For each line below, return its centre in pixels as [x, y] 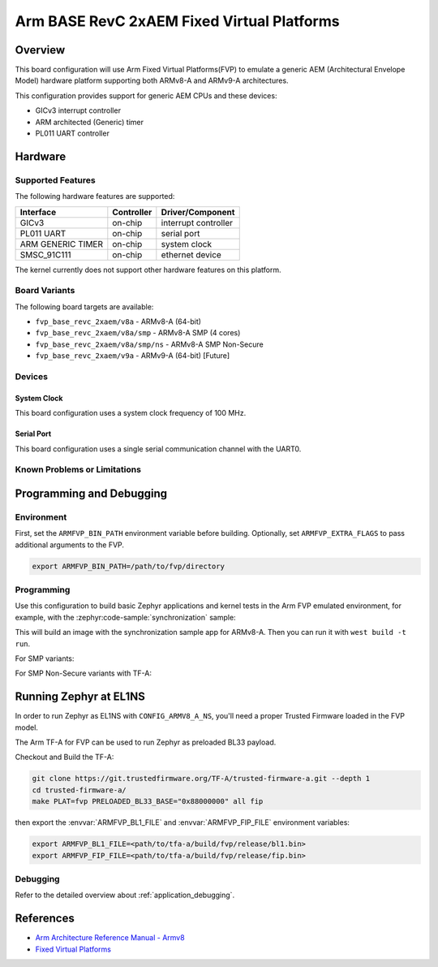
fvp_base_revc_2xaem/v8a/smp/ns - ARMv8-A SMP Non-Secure [149, 344]
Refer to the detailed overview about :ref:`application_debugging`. [125, 895]
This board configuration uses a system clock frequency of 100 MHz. [131, 413]
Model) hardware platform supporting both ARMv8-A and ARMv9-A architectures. [152, 80]
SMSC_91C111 [45, 254]
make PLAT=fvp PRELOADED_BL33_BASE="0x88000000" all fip [148, 801]
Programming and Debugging [91, 493]
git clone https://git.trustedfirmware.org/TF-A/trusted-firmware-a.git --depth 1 [201, 779]
